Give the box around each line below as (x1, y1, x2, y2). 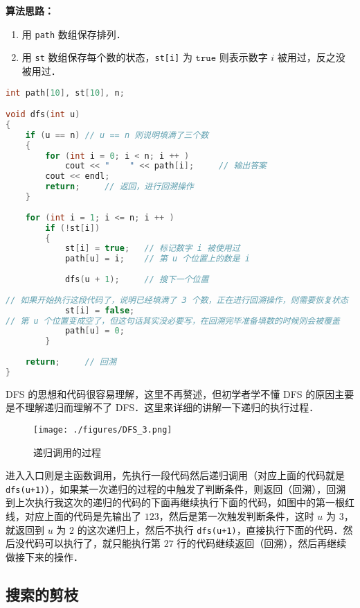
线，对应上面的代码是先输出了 (6, 509, 141, 523)
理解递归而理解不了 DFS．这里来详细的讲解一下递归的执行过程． (24, 400, 319, 415)
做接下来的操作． (6, 549, 83, 564)
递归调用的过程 (33, 444, 101, 459)
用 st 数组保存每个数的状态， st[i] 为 (21, 50, 192, 64)
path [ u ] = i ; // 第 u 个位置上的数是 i (64, 254, 250, 264)
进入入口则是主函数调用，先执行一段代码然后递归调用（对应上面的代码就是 (6, 468, 345, 483)
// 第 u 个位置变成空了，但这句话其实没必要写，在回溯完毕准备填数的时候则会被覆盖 (6, 315, 340, 326)
